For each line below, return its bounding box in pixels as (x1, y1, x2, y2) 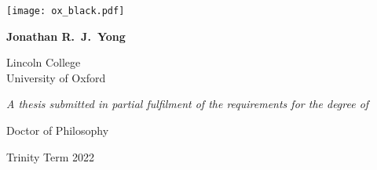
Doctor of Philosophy (6, 122, 109, 139)
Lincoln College (6, 54, 81, 71)
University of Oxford (6, 69, 106, 85)
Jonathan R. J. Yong (6, 27, 126, 44)
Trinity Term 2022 (6, 148, 95, 165)
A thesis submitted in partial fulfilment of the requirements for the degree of (6, 96, 369, 112)
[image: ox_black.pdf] (6, 5, 125, 16)
